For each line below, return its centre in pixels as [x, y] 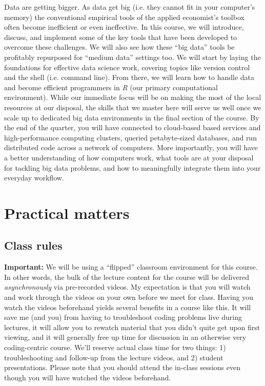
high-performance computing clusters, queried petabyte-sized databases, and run [130, 137]
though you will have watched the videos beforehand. [88, 377]
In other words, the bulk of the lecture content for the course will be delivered [127, 277]
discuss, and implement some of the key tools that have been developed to [121, 37]
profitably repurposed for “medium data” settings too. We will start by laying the [132, 57]
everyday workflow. [34, 178]
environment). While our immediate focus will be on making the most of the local [133, 97]
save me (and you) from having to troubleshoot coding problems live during [123, 317]
